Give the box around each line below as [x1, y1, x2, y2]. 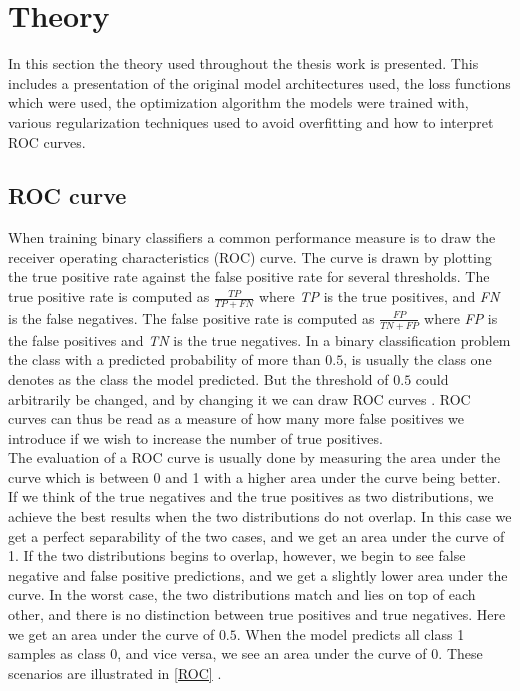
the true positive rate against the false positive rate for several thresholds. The [8, 266, 490, 287]
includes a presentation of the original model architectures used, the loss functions [8, 72, 511, 93]
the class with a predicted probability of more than [8, 349, 321, 370]
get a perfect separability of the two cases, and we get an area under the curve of [8, 525, 505, 546]
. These [438, 643, 483, 664]
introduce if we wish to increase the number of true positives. [8, 427, 383, 448]
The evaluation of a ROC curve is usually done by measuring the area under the [8, 447, 501, 468]
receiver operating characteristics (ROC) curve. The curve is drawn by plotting [8, 246, 492, 267]
